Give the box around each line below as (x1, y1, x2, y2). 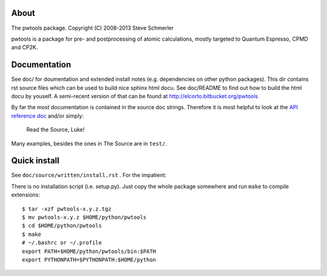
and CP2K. (11, 44, 38, 51)
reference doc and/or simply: (11, 112, 84, 119)
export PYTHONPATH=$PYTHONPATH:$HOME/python (22, 256, 157, 263)
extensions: (11, 191, 41, 198)
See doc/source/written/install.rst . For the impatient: (11, 172, 167, 179)
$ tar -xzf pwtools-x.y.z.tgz (22, 205, 112, 212)
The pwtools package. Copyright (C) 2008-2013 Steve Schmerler (11, 24, 174, 32)
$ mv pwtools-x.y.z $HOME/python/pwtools (22, 214, 147, 221)
